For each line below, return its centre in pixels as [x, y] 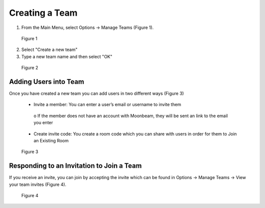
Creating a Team [43, 13]
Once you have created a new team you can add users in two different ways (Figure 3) [96, 94]
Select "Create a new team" [50, 50]
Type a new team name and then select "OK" [67, 56]
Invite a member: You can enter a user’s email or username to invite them [107, 104]
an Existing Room [51, 140]
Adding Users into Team [47, 82]
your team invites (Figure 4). [38, 184]
